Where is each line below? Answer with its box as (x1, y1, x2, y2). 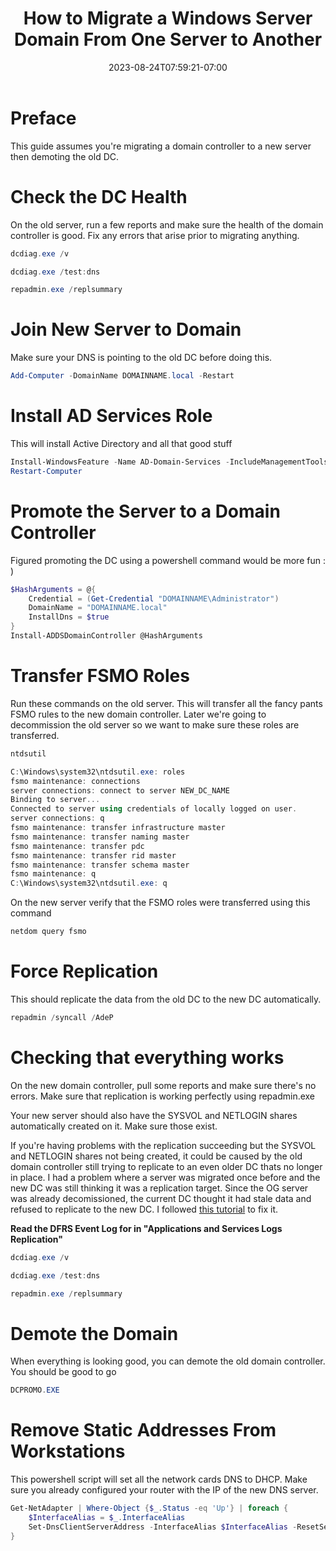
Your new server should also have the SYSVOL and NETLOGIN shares (10, 1109, 298, 1121)
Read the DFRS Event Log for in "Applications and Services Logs (10, 1222, 283, 1234)
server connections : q (10, 813, 105, 824)
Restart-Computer (10, 466, 83, 476)
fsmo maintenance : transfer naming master (10, 832, 190, 842)
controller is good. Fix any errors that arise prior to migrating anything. (10, 229, 300, 241)
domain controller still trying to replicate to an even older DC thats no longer (10, 1160, 323, 1172)
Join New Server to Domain (10, 318, 242, 341)
